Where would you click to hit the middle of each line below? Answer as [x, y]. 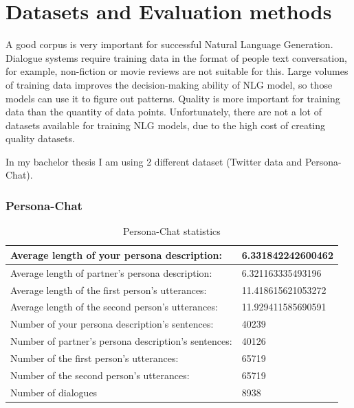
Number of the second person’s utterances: [100, 375]
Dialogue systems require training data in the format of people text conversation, [176, 57]
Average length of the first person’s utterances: [109, 290]
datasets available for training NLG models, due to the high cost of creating [166, 125]
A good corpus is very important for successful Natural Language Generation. [169, 44]
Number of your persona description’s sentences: [112, 324]
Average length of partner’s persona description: [111, 272]
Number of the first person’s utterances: [95, 358]
